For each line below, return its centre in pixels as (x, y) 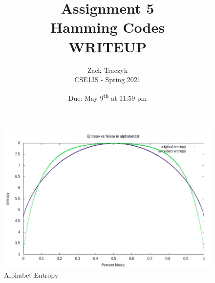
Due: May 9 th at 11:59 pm (107, 97)
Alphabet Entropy (31, 275)
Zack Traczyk (107, 70)
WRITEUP (107, 46)
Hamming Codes (107, 27)
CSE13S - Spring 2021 (107, 79)
